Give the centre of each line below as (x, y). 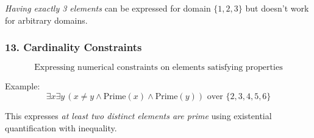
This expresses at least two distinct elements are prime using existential (138, 116)
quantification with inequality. (61, 127)
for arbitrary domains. (46, 20)
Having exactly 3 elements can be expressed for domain (108, 8)
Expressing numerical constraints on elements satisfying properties (159, 68)
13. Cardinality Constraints (73, 47)
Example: (23, 86)
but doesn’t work (277, 8)
